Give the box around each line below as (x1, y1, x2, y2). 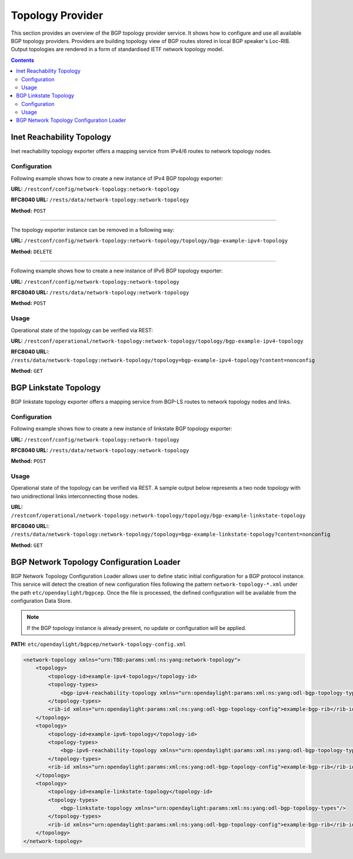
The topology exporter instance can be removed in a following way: (11, 227, 175, 234)
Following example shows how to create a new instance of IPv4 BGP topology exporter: (11, 174, 223, 182)
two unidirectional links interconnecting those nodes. (11, 492, 139, 500)
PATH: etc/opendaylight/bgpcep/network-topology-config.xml (11, 641, 187, 648)
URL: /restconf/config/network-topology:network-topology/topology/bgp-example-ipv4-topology (11, 237, 288, 244)
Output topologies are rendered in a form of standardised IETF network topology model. (11, 46, 224, 53)
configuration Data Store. (11, 597, 72, 604)
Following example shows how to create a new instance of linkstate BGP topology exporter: (11, 425, 232, 432)
